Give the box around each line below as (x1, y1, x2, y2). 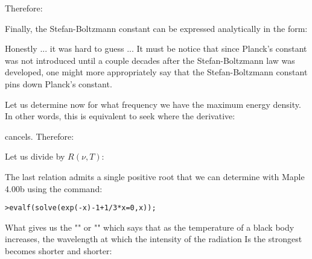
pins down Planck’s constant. (5, 77, 112, 90)
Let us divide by (5, 150, 65, 163)
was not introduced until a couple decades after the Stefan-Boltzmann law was (5, 54, 295, 66)
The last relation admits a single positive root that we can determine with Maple (5, 170, 305, 183)
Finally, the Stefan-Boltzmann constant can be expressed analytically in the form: (5, 22, 308, 34)
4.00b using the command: (5, 182, 103, 195)
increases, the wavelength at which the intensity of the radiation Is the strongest (5, 232, 302, 245)
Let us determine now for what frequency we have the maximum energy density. (5, 98, 301, 110)
